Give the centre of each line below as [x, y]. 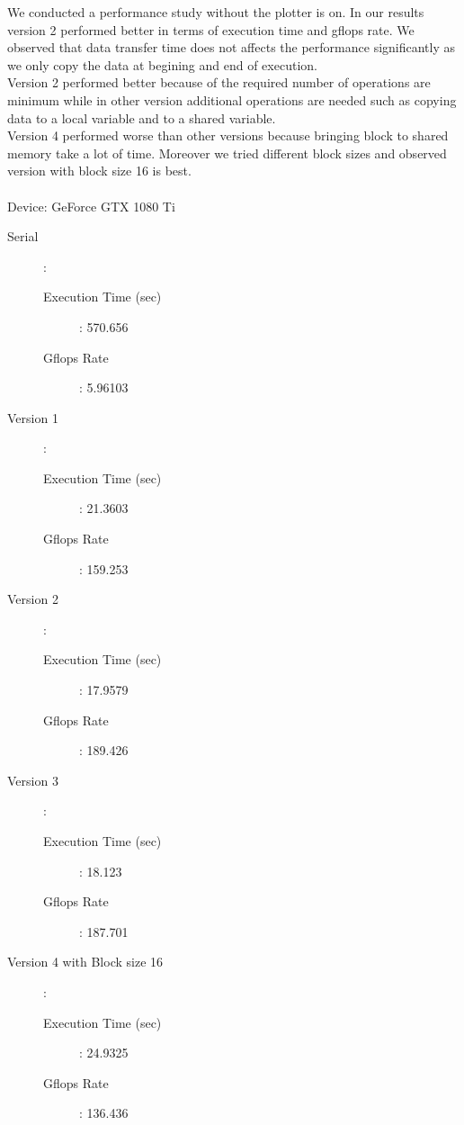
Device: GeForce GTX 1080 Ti [91, 206]
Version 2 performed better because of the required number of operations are [219, 82]
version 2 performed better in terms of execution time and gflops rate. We [211, 29]
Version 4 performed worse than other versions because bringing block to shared [228, 135]
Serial [23, 236]
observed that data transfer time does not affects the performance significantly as [232, 47]
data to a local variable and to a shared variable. [142, 117]
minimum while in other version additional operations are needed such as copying [232, 99]
